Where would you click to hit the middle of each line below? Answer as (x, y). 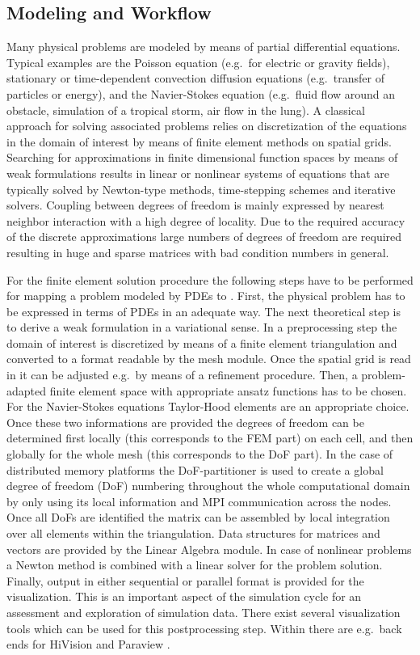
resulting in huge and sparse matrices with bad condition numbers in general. (198, 252)
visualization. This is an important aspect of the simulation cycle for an (184, 596)
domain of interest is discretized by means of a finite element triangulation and (202, 342)
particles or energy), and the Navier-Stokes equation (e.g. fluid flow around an (201, 93)
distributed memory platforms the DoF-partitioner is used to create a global (195, 469)
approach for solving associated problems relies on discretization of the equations (207, 126)
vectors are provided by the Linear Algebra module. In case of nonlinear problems (209, 549)
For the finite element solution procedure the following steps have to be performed (210, 279)
